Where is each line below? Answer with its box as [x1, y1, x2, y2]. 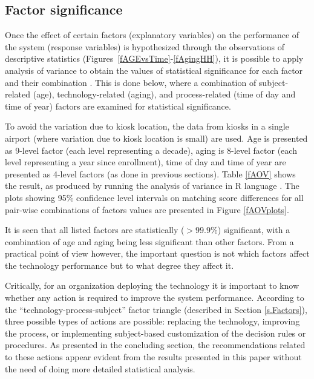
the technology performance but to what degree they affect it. [5, 259, 234, 271]
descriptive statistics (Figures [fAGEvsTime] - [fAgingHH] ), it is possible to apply [5, 52, 304, 65]
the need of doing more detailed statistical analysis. [5, 362, 195, 375]
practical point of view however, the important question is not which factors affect [5, 247, 310, 260]
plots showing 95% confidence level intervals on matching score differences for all [5, 191, 304, 203]
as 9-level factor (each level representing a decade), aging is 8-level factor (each [5, 143, 297, 156]
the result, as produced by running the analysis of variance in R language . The [5, 179, 299, 192]
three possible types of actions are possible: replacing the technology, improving [5, 315, 300, 328]
